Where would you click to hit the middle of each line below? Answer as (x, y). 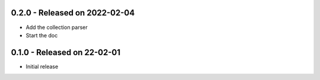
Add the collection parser (57, 27)
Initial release (42, 66)
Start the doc (42, 35)
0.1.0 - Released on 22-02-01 (66, 52)
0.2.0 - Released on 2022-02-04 (73, 13)
